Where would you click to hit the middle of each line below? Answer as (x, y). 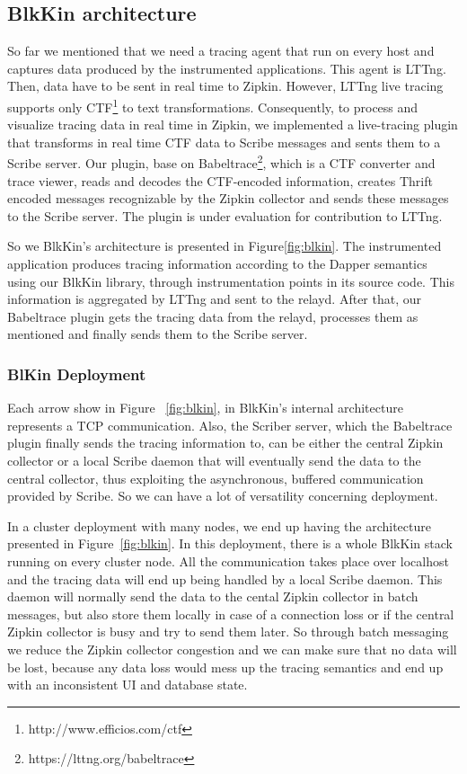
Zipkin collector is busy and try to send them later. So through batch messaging (228, 632)
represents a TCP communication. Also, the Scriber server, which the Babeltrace (230, 425)
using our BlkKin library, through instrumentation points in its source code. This (231, 281)
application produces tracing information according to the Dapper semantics (217, 264)
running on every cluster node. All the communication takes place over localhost (228, 560)
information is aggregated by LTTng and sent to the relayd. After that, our (215, 299)
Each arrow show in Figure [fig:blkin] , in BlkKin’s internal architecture (205, 408)
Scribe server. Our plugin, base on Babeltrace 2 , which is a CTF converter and (221, 162)
